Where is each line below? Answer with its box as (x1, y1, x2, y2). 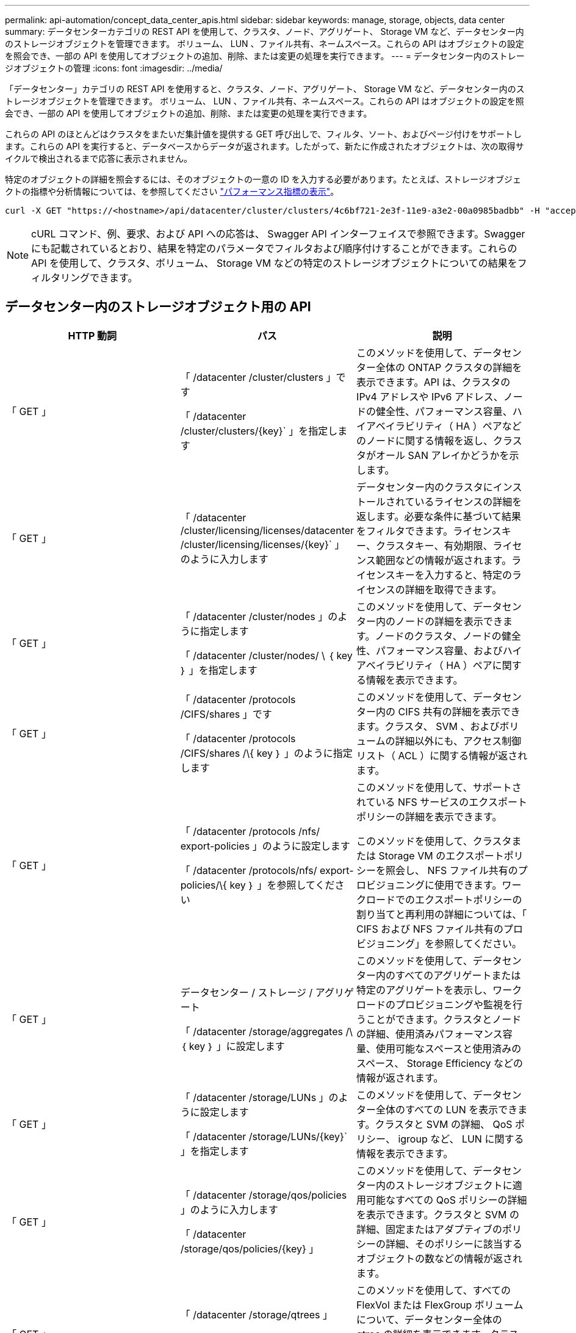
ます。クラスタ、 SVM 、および (356, 720, 500, 732)
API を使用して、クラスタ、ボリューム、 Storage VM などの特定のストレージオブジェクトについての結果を (31, 257, 517, 269)
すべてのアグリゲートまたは (395, 969, 521, 981)
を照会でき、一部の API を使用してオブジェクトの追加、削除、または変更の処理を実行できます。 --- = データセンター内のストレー (5, 51, 525, 61)
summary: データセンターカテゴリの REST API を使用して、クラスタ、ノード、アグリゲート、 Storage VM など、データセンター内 (5, 26, 524, 37)
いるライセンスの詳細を (414, 495, 522, 508)
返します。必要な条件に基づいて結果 (356, 510, 521, 522)
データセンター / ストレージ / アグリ (180, 986, 345, 999)
